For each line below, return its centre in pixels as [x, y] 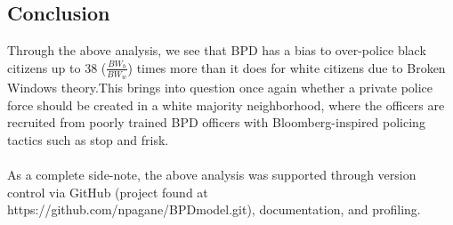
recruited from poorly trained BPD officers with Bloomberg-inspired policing [216, 122]
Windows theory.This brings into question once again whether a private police [220, 88]
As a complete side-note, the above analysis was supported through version [212, 174]
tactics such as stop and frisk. [88, 139]
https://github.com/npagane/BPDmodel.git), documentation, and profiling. [214, 209]
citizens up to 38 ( [57, 67]
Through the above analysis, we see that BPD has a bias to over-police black [217, 50]
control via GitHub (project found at [108, 192]
